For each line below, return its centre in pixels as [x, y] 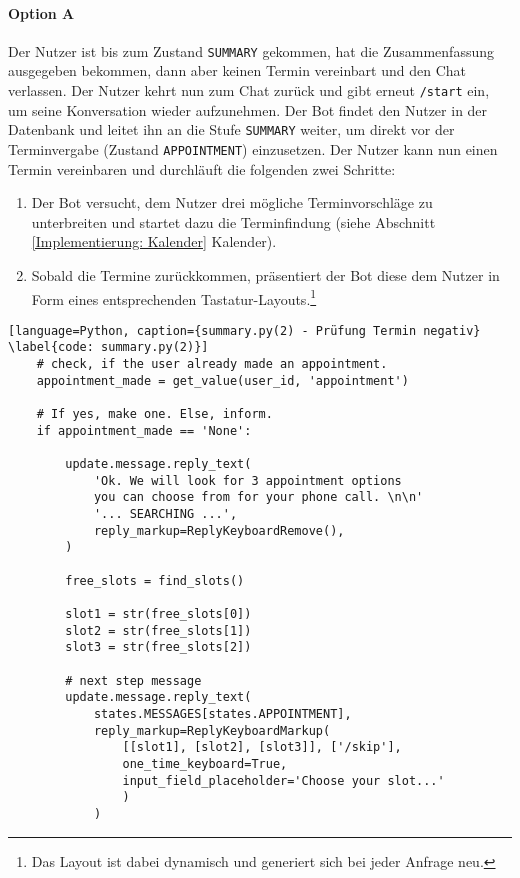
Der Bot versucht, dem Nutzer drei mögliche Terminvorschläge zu [232, 202]
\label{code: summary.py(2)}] [108, 347]
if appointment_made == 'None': [144, 430]
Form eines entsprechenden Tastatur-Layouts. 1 [174, 297]
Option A [41, 12]
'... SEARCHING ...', [165, 514]
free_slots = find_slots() [155, 580]
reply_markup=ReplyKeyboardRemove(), [219, 530]
